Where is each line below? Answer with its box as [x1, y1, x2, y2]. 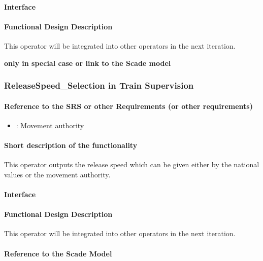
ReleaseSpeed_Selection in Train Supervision [4, 79, 194, 92]
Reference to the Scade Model [4, 248, 112, 258]
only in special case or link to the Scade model [4, 57, 171, 68]
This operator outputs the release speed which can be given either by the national [4, 159, 259, 170]
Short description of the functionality [4, 140, 138, 150]
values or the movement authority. [4, 169, 111, 179]
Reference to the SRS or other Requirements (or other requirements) [4, 100, 253, 111]
